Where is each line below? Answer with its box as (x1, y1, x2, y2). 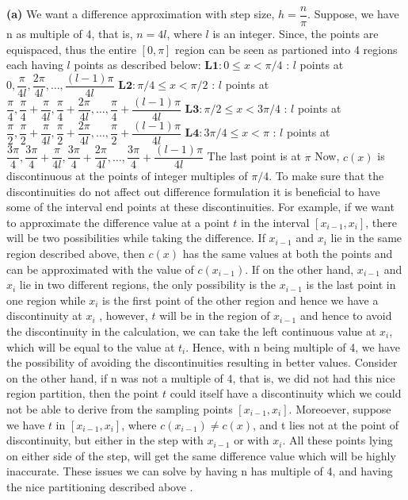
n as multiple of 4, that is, (6, 25, 133, 42)
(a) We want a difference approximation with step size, (6, 6, 275, 22)
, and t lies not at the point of (253, 416, 399, 433)
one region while (6, 291, 86, 308)
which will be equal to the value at (6, 338, 175, 355)
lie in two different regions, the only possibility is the (19, 276, 276, 293)
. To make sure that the (269, 167, 384, 184)
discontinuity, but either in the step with (6, 432, 204, 448)
